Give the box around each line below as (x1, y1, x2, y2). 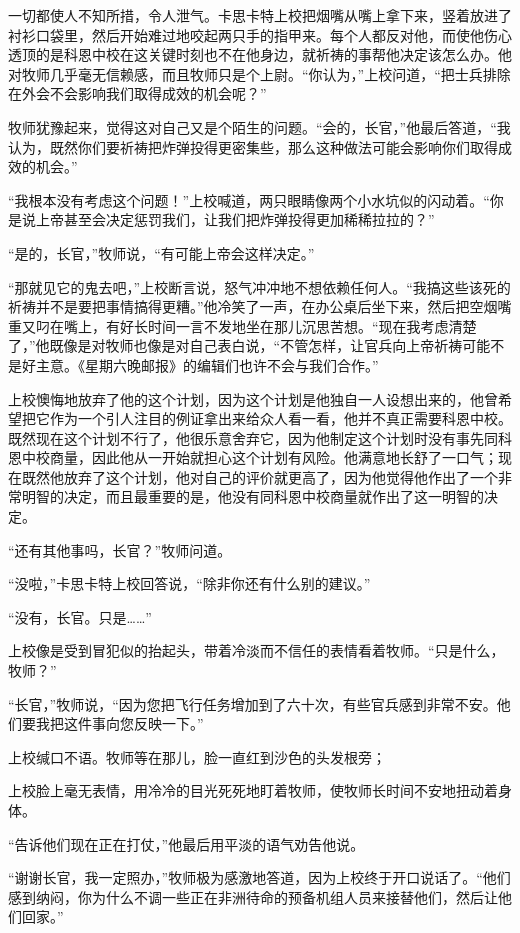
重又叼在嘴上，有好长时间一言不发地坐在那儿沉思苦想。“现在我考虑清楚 (8, 315, 477, 336)
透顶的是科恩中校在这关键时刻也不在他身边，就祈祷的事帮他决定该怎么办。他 (8, 44, 512, 65)
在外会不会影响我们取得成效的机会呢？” (8, 83, 267, 104)
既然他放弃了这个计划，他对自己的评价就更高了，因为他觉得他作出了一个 (21, 466, 498, 487)
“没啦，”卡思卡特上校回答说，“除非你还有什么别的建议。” (8, 573, 371, 594)
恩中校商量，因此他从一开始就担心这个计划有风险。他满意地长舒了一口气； (8, 447, 498, 468)
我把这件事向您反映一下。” (35, 713, 204, 734)
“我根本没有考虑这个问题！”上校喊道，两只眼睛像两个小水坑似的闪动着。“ (8, 189, 490, 210)
